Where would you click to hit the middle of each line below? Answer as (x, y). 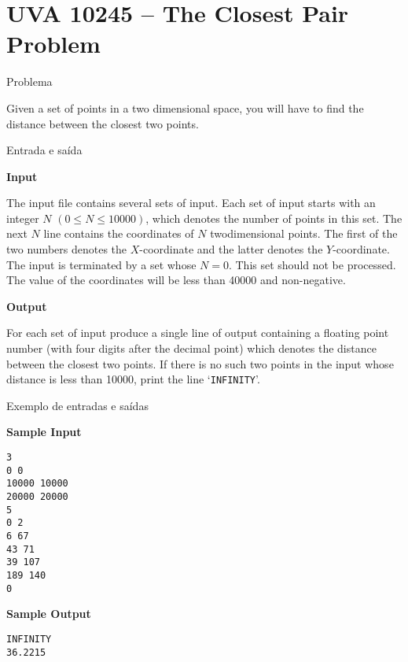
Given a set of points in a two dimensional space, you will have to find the (185, 107)
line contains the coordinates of (119, 233)
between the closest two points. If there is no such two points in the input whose (200, 363)
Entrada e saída (44, 150)
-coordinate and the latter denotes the (231, 249)
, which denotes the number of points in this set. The (274, 218)
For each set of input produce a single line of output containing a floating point (198, 333)
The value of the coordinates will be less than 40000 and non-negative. (176, 280)
